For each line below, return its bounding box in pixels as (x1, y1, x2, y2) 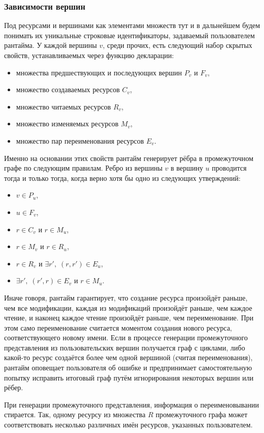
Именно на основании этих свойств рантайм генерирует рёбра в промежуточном (4, 152, 254, 163)
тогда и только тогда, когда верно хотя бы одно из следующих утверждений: (4, 172, 241, 183)
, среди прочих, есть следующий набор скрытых (102, 40, 252, 50)
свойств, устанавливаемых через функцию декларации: (4, 50, 174, 60)
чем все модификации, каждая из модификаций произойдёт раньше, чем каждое (4, 302, 252, 313)
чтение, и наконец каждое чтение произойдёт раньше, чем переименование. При (4, 312, 254, 323)
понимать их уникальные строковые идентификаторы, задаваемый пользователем (4, 30, 255, 40)
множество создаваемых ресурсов (16, 84, 120, 95)
